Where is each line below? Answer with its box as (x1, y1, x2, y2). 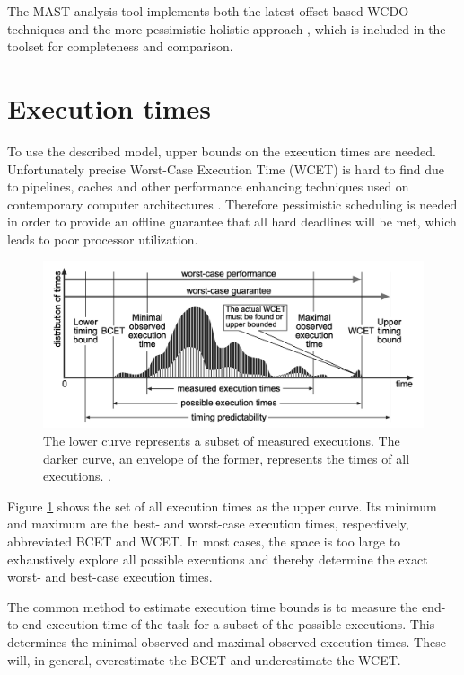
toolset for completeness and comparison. (7, 37, 233, 56)
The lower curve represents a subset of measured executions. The (43, 431, 400, 449)
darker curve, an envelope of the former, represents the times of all (43, 449, 410, 467)
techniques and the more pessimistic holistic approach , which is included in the (7, 19, 446, 38)
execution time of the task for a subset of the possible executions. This (46, 615, 435, 634)
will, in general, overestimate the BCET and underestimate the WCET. (7, 650, 401, 669)
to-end (7, 615, 42, 634)
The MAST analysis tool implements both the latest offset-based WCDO (7, 2, 409, 20)
